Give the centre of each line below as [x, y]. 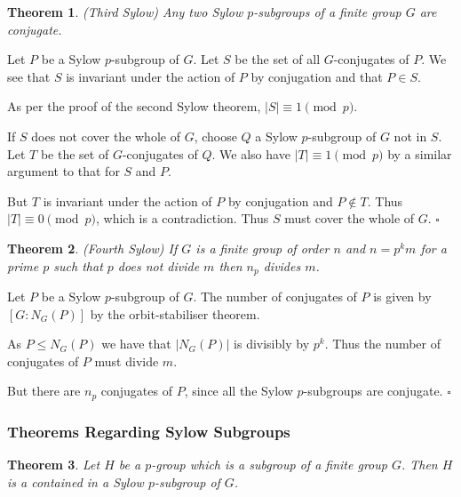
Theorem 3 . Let [54, 465]
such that [78, 265]
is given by [402, 296]
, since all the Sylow [238, 391]
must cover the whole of [350, 218]
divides [282, 265]
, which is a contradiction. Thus [182, 218]
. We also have [251, 153]
